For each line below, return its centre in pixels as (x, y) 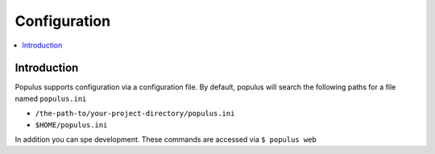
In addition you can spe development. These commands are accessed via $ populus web (166, 139)
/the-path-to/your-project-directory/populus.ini (135, 114)
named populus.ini (51, 98)
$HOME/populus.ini (71, 125)
